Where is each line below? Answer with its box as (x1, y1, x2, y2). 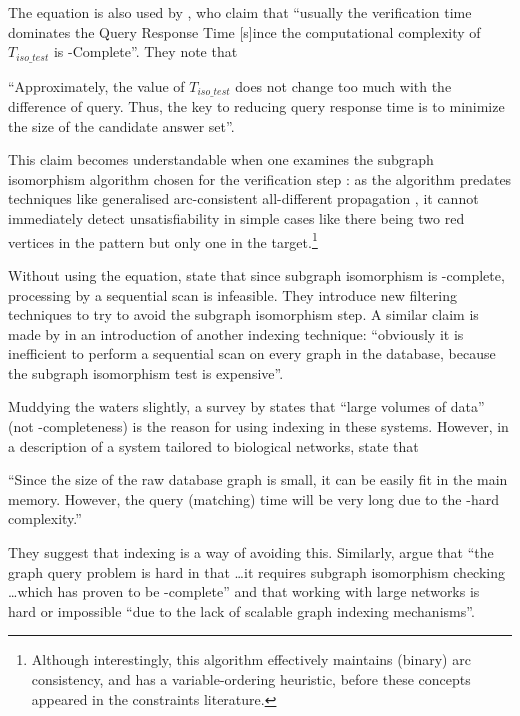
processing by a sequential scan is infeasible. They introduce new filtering (8, 284, 457, 305)
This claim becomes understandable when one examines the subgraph (8, 149, 434, 170)
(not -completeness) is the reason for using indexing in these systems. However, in (8, 416, 509, 437)
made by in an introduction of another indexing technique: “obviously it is (8, 323, 464, 344)
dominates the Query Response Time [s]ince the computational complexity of (8, 21, 481, 42)
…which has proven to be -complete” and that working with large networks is (8, 581, 480, 602)
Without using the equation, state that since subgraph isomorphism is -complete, (8, 264, 505, 285)
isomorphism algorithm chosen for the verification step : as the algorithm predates (8, 168, 512, 189)
